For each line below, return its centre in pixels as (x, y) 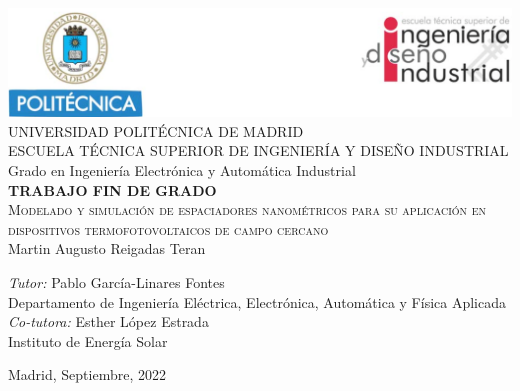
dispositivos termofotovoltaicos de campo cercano (168, 228)
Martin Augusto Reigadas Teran (107, 248)
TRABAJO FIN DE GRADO (112, 189)
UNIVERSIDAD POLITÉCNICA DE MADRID (156, 130)
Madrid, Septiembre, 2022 (87, 374)
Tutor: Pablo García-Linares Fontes (116, 282)
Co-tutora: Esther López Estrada (108, 321)
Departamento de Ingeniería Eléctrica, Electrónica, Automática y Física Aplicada (257, 301)
